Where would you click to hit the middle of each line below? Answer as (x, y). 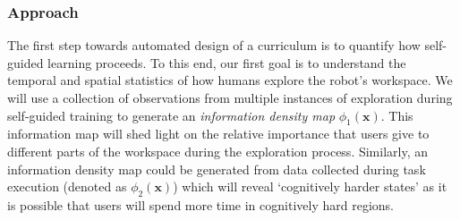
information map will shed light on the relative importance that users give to (218, 134)
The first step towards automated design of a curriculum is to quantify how (214, 45)
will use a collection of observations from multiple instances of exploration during (230, 97)
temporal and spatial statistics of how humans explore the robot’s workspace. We (230, 80)
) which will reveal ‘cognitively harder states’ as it (310, 186)
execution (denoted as (67, 186)
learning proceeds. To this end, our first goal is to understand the (227, 62)
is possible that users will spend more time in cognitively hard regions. (200, 204)
